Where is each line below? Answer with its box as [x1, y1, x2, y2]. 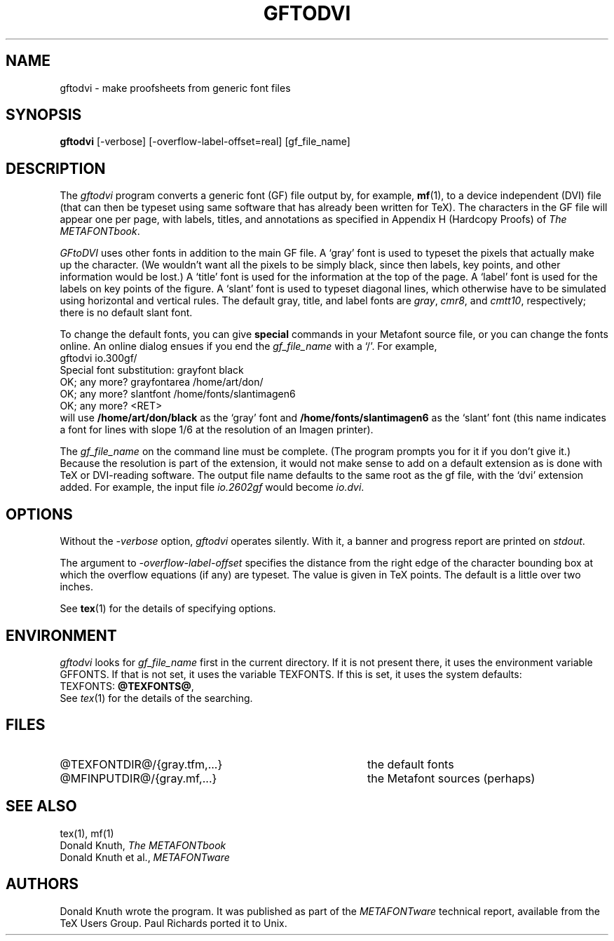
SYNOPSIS [6, 106, 82, 124]
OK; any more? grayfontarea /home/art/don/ [60, 376, 264, 388]
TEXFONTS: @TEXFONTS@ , [60, 679, 194, 692]
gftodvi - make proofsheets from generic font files [60, 81, 291, 94]
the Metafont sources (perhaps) [367, 771, 535, 785]
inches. [60, 581, 93, 593]
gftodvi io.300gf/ [60, 352, 137, 365]
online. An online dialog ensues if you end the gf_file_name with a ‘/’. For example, [60, 340, 437, 353]
